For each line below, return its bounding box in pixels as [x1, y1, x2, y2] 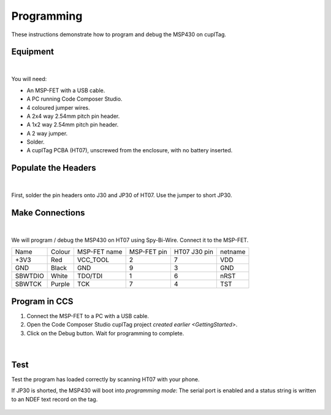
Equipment [11, 47, 55, 57]
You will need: [11, 76, 47, 83]
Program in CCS [11, 296, 74, 306]
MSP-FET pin [129, 247, 168, 256]
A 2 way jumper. [26, 130, 68, 137]
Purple [51, 280, 70, 289]
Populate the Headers [11, 163, 96, 173]
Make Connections [11, 207, 85, 218]
